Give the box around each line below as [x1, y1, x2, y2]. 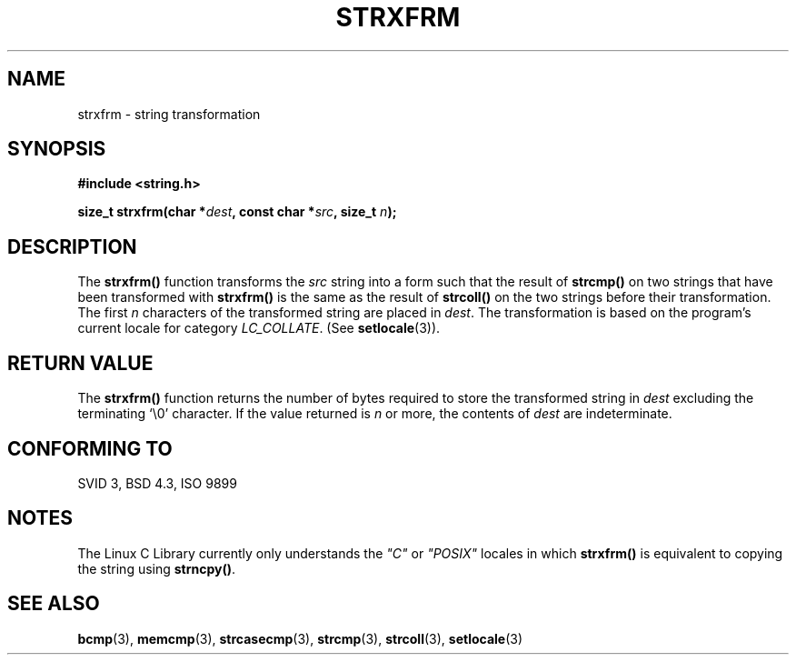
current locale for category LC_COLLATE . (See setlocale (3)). [77, 320, 441, 336]
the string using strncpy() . [77, 560, 236, 577]
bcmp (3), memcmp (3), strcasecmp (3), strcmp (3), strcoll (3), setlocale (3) [77, 630, 523, 647]
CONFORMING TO [7, 436, 173, 460]
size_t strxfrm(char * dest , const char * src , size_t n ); [77, 204, 397, 220]
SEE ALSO [7, 592, 100, 616]
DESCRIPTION [7, 235, 137, 258]
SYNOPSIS [7, 137, 106, 161]
